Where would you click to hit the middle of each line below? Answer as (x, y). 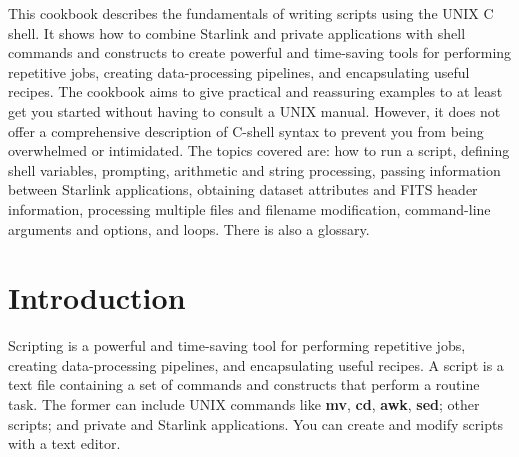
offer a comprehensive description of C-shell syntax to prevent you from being (246, 130)
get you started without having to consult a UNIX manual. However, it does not (254, 110)
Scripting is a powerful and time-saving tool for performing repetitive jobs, (237, 345)
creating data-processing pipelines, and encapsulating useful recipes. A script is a (256, 364)
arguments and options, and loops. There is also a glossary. (189, 228)
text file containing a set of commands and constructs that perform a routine (244, 384)
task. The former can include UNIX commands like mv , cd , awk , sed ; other (244, 404)
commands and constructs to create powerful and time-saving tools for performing (260, 52)
